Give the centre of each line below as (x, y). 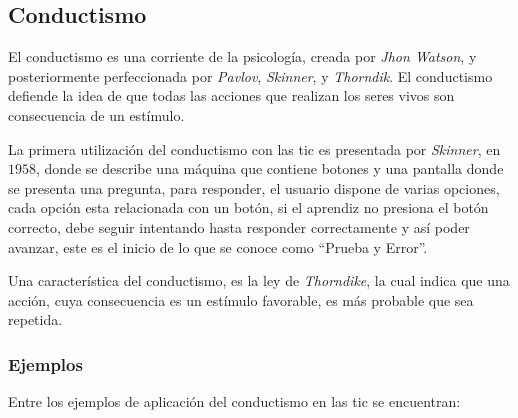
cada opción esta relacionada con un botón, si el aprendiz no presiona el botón (248, 207)
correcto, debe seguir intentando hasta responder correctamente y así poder (239, 226)
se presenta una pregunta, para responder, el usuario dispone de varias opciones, (254, 187)
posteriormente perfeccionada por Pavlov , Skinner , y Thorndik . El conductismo (250, 75)
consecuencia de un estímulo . (96, 114)
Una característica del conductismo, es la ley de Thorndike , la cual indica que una (259, 280)
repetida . (35, 319)
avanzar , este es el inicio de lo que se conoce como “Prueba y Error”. (218, 246)
